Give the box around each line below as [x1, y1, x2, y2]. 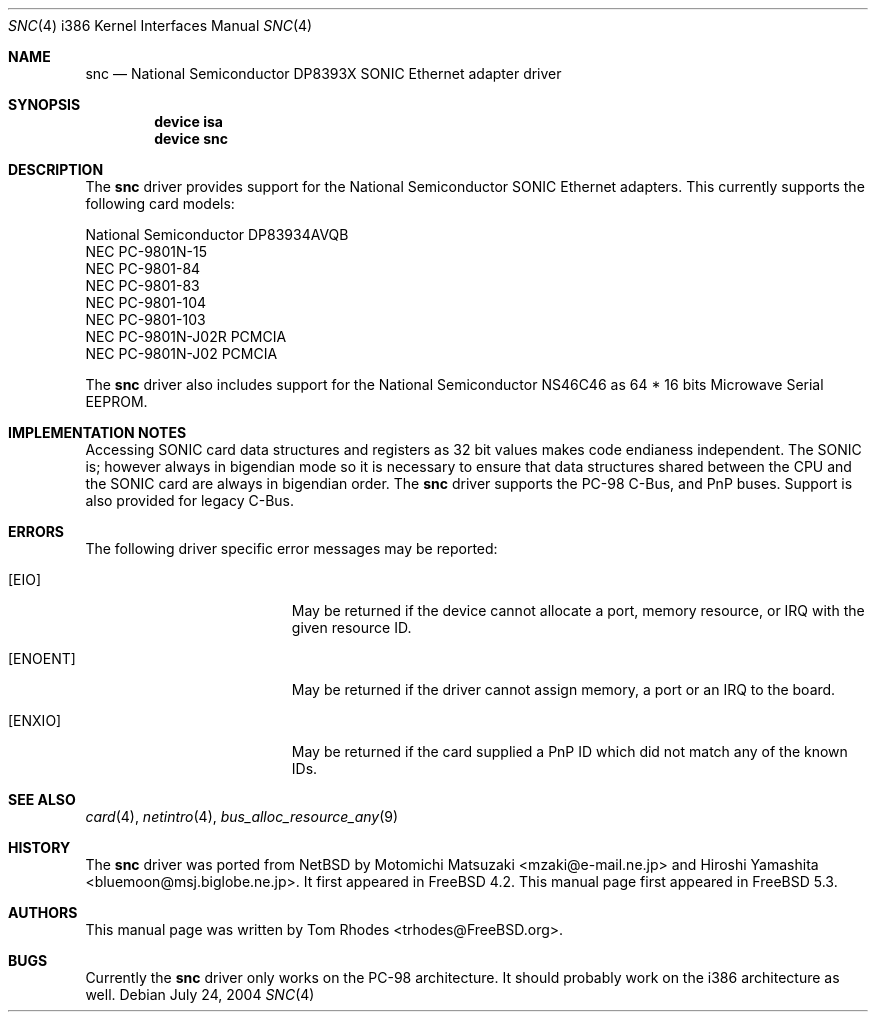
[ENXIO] [8, 712, 62, 729]
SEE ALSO [8, 791, 76, 808]
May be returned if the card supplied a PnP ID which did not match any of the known [291, 743, 848, 760]
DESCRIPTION [8, 161, 104, 178]
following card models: [85, 195, 235, 212]
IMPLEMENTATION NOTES [8, 424, 187, 441]
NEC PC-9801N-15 [85, 243, 207, 260]
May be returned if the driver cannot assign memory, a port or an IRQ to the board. [291, 681, 836, 698]
